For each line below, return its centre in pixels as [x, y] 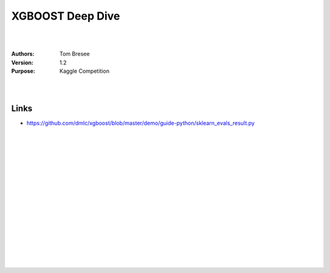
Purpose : [23, 71]
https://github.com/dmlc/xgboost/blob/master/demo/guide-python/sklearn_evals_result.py [141, 123]
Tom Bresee [75, 54]
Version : [22, 62]
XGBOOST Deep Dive [66, 16]
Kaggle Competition [85, 71]
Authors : [23, 54]
